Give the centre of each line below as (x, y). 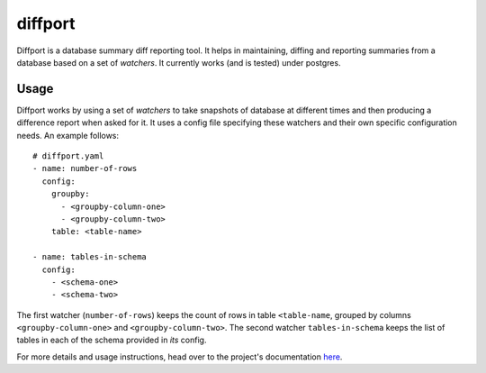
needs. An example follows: (68, 135)
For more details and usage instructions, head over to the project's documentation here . (180, 357)
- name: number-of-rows (85, 168)
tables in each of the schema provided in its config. (112, 340)
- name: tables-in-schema (90, 257)
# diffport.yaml (68, 156)
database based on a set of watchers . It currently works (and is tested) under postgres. (179, 62)
